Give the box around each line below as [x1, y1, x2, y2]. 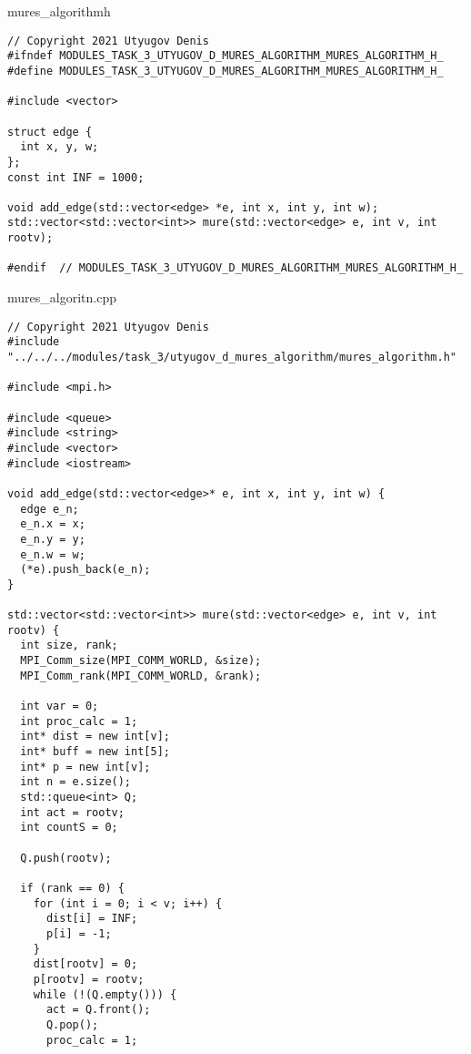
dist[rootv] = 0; [33, 957, 138, 971]
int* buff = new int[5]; [20, 745, 170, 759]
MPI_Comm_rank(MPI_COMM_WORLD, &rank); [20, 669, 262, 682]
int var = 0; [20, 700, 99, 713]
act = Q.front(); [45, 1003, 151, 1017]
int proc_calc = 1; [20, 714, 138, 728]
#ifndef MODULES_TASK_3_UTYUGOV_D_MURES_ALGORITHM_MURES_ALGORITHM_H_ [7, 49, 444, 63]
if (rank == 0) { [20, 881, 125, 895]
